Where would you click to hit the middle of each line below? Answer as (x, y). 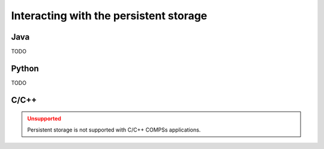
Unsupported (44, 119)
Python (25, 68)
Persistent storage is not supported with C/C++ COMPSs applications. (114, 130)
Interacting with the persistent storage (109, 16)
